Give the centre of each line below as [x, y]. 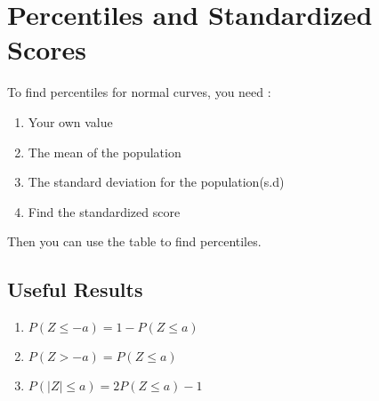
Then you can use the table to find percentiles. [134, 241]
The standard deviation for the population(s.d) [156, 182]
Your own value [70, 121]
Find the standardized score [104, 211]
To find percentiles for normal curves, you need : [139, 92]
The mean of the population [105, 152]
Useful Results [75, 289]
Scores [47, 49]
